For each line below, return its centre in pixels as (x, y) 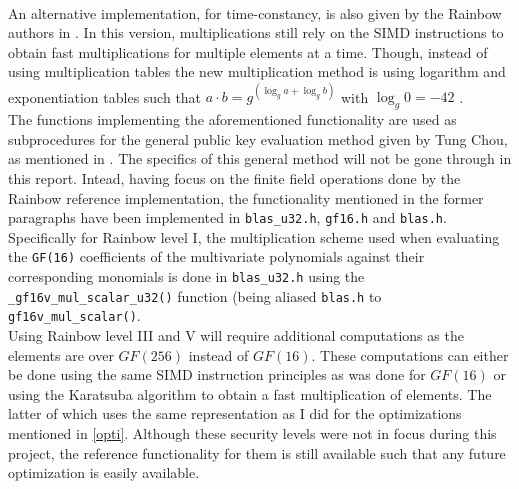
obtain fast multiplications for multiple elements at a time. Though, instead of (248, 51)
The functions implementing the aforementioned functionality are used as (232, 119)
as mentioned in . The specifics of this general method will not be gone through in (260, 158)
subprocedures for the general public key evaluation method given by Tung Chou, (258, 138)
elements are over (61, 354)
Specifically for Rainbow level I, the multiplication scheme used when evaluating (254, 236)
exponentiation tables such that (105, 96)
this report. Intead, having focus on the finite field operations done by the (234, 178)
